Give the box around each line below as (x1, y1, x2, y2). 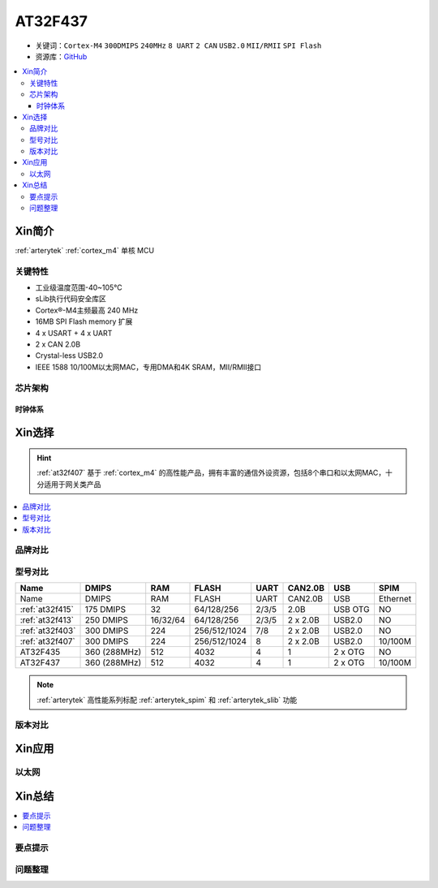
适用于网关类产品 (43, 479, 101, 489)
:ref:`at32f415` (19, 604, 75, 615)
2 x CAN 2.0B (35, 339, 81, 349)
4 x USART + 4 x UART (35, 328, 113, 338)
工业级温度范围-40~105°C (35, 282, 123, 292)
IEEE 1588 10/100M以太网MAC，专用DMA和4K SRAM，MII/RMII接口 (35, 362, 262, 372)
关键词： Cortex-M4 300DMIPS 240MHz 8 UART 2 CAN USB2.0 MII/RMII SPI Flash (35, 41, 322, 50)
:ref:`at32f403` (19, 625, 76, 636)
